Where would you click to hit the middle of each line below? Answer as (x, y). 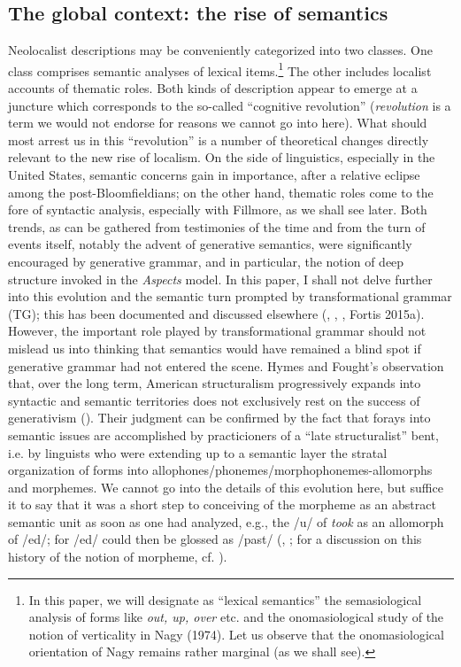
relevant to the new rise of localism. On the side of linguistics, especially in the (222, 157)
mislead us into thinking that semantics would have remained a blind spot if (215, 348)
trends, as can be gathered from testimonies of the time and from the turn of (217, 226)
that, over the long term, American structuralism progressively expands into (215, 383)
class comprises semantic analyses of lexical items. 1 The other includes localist (220, 69)
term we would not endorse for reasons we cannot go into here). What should (218, 123)
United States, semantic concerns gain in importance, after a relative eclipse (214, 175)
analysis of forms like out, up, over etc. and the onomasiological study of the (236, 617)
